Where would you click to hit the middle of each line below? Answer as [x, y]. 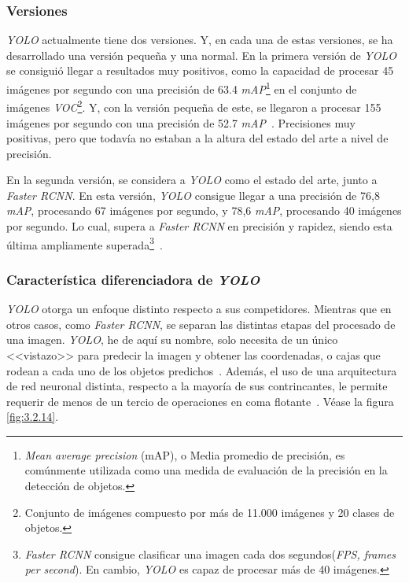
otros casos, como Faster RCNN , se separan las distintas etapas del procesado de [201, 324]
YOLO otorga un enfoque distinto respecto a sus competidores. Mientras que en [199, 309]
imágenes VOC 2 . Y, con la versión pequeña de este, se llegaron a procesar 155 [194, 106]
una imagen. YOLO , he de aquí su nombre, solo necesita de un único [172, 339]
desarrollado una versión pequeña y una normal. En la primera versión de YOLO [202, 55]
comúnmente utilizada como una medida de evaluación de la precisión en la [206, 470]
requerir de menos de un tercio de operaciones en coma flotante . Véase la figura [200, 401]
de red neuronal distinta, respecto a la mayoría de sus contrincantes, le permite [197, 386]
